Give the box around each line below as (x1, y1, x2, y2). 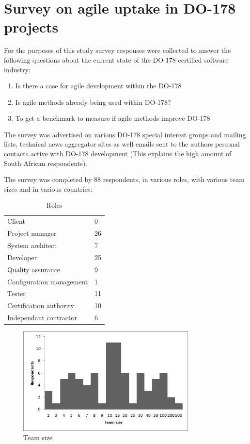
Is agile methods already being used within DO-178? (15, 97, 171, 107)
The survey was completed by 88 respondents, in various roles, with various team (4, 174, 245, 184)
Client (7, 216, 25, 226)
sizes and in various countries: (4, 183, 93, 194)
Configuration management (7, 276, 88, 286)
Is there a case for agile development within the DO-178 (15, 81, 182, 91)
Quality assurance (7, 264, 61, 274)
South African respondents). (4, 158, 88, 168)
